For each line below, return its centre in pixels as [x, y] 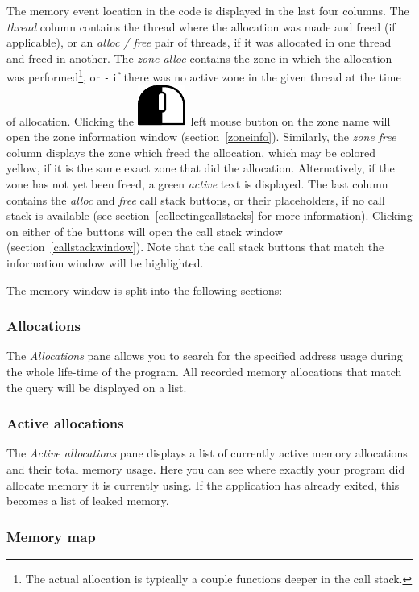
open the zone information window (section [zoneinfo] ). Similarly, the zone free [201, 137]
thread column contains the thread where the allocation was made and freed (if [201, 26]
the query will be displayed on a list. [97, 387]
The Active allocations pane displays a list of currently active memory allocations [207, 453]
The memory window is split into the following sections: [145, 290]
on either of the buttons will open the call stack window [145, 231]
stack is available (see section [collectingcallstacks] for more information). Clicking [209, 215]
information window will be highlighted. [105, 263]
